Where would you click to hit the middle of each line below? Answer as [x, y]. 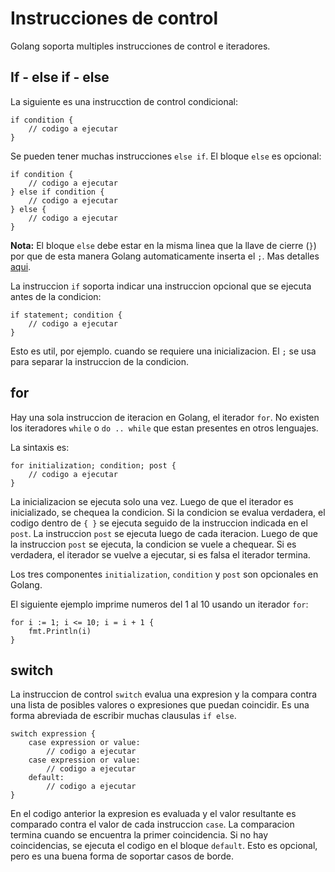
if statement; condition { [66, 315]
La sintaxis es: [40, 447]
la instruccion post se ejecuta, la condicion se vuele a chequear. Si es [153, 544]
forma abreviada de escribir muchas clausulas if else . [123, 716]
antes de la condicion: [56, 296]
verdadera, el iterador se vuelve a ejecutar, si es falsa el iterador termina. [160, 554]
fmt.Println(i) [60, 631]
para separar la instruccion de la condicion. [100, 361]
